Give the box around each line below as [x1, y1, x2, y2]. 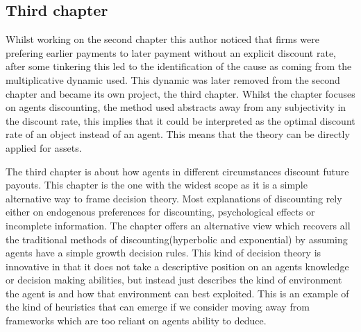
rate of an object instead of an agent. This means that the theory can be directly [6, 127, 350, 141]
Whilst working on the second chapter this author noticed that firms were [6, 32, 320, 46]
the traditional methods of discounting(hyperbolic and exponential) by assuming [6, 231, 348, 246]
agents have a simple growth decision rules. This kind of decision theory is [6, 245, 321, 260]
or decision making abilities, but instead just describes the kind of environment [6, 272, 342, 287]
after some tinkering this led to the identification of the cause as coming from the [6, 59, 352, 73]
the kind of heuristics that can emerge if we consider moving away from [6, 299, 310, 314]
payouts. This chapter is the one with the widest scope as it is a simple [6, 177, 308, 192]
